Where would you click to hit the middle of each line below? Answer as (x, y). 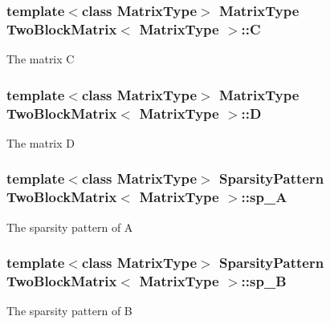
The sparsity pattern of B (69, 311)
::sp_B (264, 281)
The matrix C (41, 59)
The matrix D (41, 142)
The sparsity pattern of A (70, 227)
